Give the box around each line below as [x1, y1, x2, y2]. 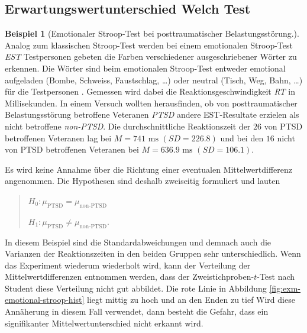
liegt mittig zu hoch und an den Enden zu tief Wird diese [87, 293, 295, 306]
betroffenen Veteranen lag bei [5, 131, 112, 144]
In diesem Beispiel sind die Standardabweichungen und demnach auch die [5, 235, 272, 248]
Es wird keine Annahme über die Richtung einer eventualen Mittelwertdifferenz [5, 163, 292, 175]
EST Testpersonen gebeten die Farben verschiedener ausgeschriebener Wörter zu [5, 50, 297, 63]
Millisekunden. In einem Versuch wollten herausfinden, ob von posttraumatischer [5, 96, 298, 109]
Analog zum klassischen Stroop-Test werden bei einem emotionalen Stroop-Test [5, 38, 293, 51]
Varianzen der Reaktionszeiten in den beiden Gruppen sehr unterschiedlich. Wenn [5, 247, 301, 260]
